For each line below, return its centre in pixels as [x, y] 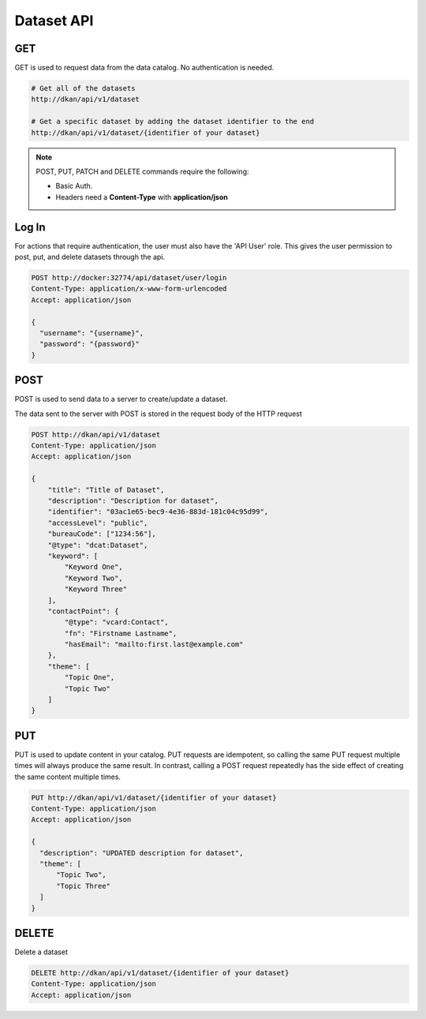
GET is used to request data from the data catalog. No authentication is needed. [144, 68]
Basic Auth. [74, 186]
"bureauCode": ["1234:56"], [102, 534]
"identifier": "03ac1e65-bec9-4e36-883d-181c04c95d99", [158, 512]
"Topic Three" [83, 886]
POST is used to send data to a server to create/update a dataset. [121, 399]
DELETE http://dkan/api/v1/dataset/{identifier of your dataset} [160, 973]
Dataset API [54, 21]
